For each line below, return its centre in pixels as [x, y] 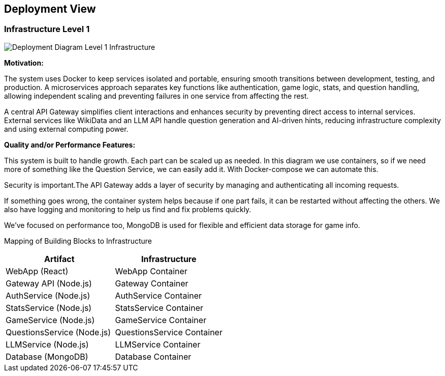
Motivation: [24, 63]
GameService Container [161, 320]
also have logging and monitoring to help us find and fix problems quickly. [128, 209]
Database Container [153, 356]
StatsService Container [159, 308]
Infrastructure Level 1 [47, 29]
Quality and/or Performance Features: [70, 144]
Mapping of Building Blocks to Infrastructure [78, 241]
